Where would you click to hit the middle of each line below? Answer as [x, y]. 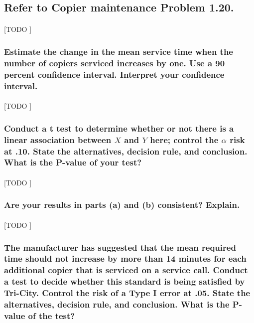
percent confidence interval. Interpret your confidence [114, 74]
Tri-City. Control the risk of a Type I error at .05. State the [127, 293]
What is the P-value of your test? [73, 162]
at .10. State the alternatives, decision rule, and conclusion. [126, 151]
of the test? [52, 316]
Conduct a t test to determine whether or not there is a [119, 128]
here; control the [184, 139]
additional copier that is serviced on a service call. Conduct [126, 270]
